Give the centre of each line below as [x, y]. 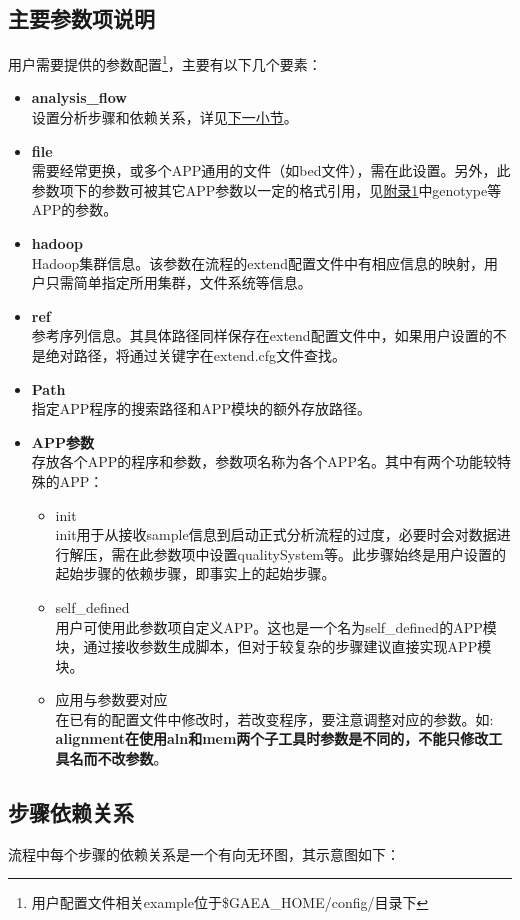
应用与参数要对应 [111, 699]
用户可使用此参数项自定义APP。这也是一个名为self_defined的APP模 [276, 626]
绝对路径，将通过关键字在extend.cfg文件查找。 [196, 354]
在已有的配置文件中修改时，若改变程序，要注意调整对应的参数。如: [274, 718]
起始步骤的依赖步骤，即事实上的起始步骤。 [195, 573]
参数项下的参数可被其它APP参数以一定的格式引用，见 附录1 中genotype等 [266, 189]
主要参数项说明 [81, 18]
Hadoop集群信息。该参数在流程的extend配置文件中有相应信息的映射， [258, 262]
